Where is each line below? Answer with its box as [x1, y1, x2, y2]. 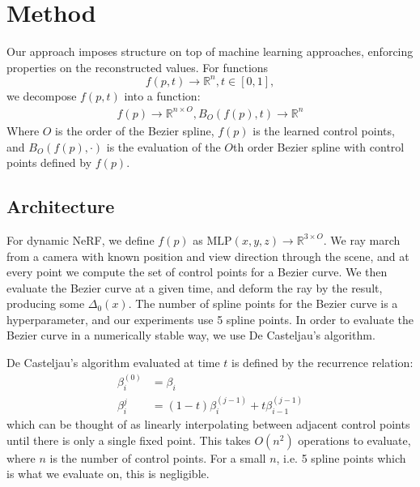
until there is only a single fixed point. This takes [6, 431, 251, 448]
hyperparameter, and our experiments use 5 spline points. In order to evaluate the [6, 310, 414, 327]
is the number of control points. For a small [49, 449, 266, 466]
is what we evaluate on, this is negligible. [6, 465, 210, 482]
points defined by [6, 154, 92, 171]
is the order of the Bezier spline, [55, 122, 214, 139]
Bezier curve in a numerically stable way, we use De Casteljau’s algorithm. [6, 327, 375, 344]
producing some [6, 295, 85, 312]
